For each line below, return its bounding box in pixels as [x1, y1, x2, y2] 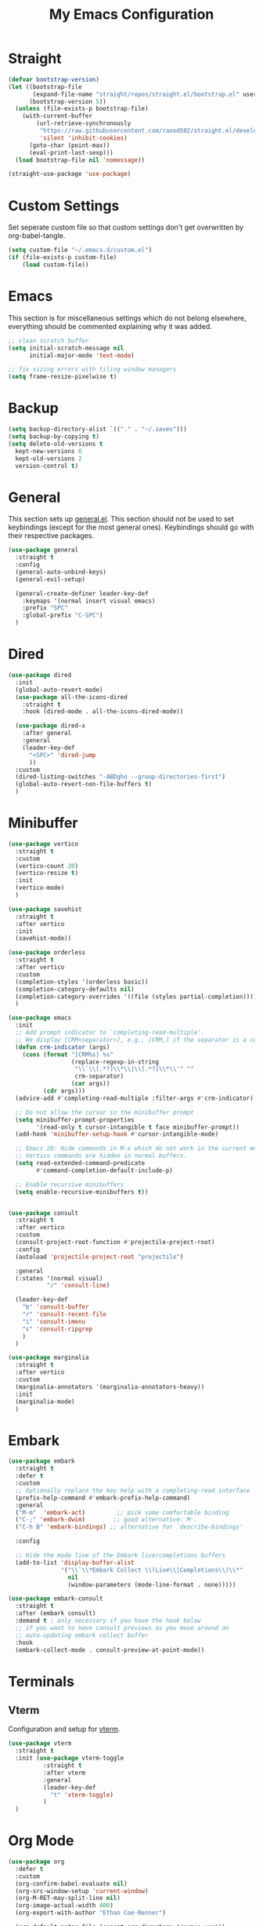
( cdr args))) [42, 1087, 86, 1095]
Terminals [8, 1672, 74, 1690]
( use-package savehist [8, 905, 82, 913]
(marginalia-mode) [15, 1397, 76, 1405]
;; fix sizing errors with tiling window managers [8, 365, 177, 374]
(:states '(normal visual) [15, 1274, 103, 1282]
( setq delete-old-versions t [8, 440, 103, 448]
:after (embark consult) [15, 1609, 96, 1617]
